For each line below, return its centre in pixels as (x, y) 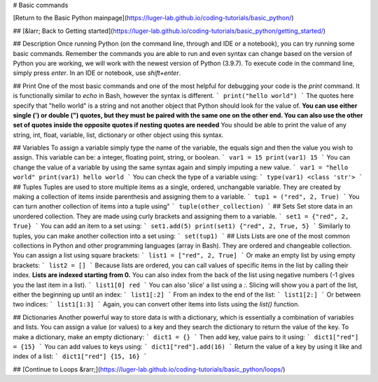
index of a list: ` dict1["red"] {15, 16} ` (80, 356)
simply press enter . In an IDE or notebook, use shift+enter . (97, 73)
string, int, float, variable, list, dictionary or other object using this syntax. (118, 135)
